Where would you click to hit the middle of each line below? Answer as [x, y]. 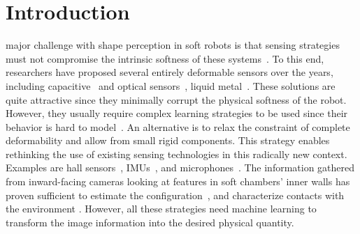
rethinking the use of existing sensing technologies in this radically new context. [177, 154]
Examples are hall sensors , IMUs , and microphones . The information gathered [180, 167]
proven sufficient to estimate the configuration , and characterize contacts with [175, 195]
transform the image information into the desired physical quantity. [150, 222]
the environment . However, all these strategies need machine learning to [161, 209]
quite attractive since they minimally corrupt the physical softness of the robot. [176, 99]
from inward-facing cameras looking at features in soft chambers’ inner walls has [178, 181]
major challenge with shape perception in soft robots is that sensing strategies [173, 45]
